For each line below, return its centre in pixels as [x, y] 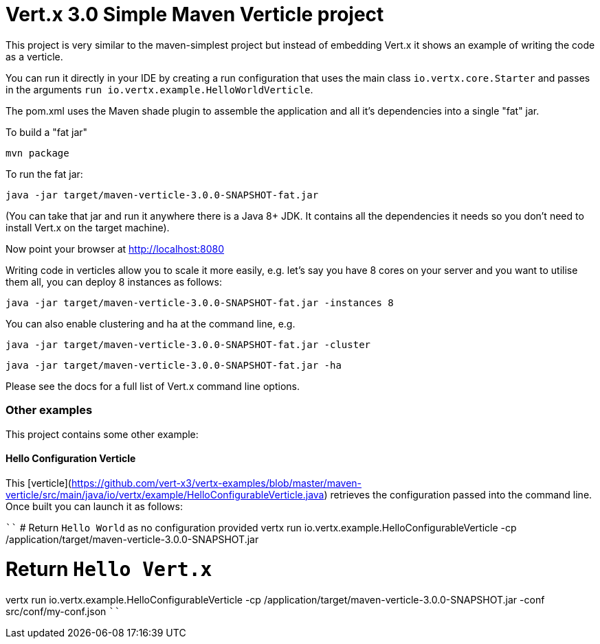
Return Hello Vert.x [109, 570]
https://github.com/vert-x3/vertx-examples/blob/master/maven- [216, 483]
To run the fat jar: [44, 174]
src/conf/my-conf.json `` [63, 612]
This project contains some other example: [102, 434]
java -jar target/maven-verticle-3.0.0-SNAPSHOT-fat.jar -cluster [188, 344]
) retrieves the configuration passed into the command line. [458, 494]
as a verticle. [34, 56]
